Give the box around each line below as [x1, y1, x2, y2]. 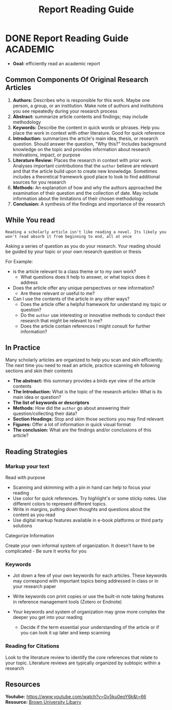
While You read [5, 216, 55, 225]
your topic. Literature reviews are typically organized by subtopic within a [5, 660, 161, 666]
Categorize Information [5, 533, 54, 539]
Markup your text [5, 463, 50, 470]
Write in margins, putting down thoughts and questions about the [12, 506, 150, 513]
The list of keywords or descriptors [12, 399, 90, 406]
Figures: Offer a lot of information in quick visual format [12, 422, 131, 428]
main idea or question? [12, 394, 62, 400]
